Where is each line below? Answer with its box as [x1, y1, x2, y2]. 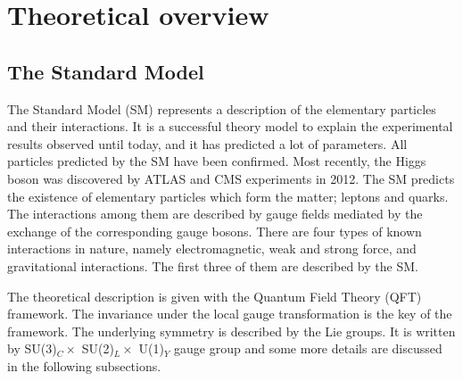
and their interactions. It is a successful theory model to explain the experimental [7, 117, 453, 136]
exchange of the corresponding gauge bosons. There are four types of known [7, 221, 422, 240]
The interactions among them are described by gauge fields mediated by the [7, 204, 423, 223]
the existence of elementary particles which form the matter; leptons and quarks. [7, 186, 449, 205]
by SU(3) [7, 339, 57, 358]
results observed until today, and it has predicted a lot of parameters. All [7, 134, 408, 153]
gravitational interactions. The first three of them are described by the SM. [7, 256, 418, 275]
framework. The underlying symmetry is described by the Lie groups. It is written [7, 321, 456, 340]
